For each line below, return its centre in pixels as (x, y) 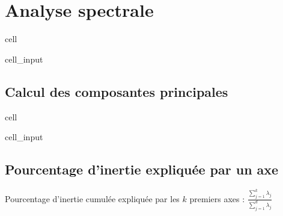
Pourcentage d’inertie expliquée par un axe (142, 169)
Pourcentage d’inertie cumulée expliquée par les (92, 198)
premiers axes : (217, 198)
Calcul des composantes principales (117, 91)
